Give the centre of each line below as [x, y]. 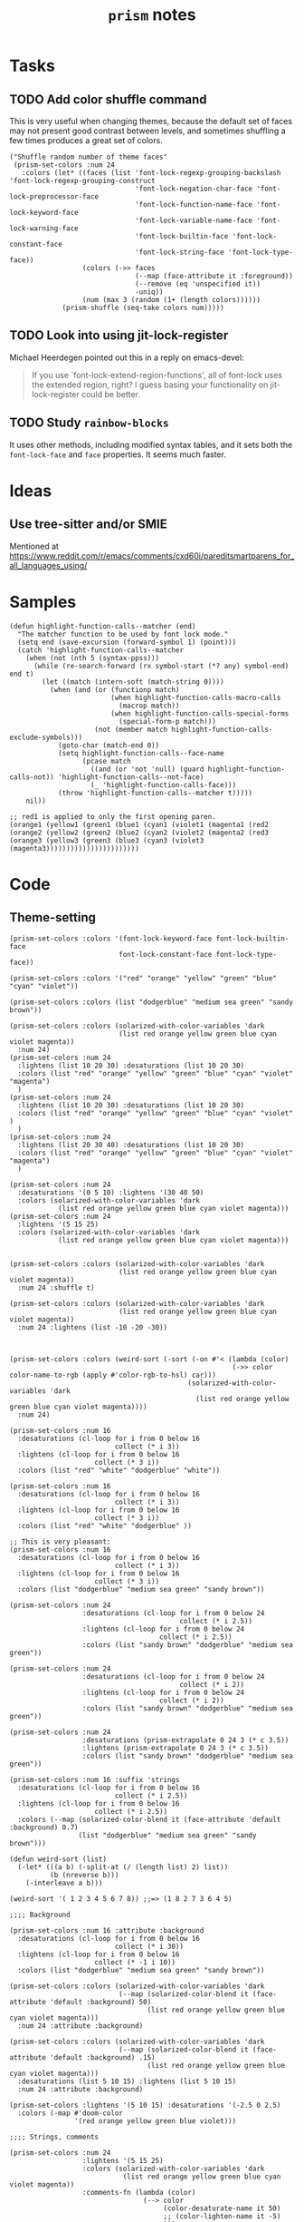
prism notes [152, 15]
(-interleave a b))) [64, 1883]
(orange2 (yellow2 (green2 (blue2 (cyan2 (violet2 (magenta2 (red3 [139, 833]
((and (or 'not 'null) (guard [147, 769]
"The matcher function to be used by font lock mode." [123, 634]
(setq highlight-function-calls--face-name [141, 753]
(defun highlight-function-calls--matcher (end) [103, 626]
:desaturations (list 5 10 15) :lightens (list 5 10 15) [127, 2081]
